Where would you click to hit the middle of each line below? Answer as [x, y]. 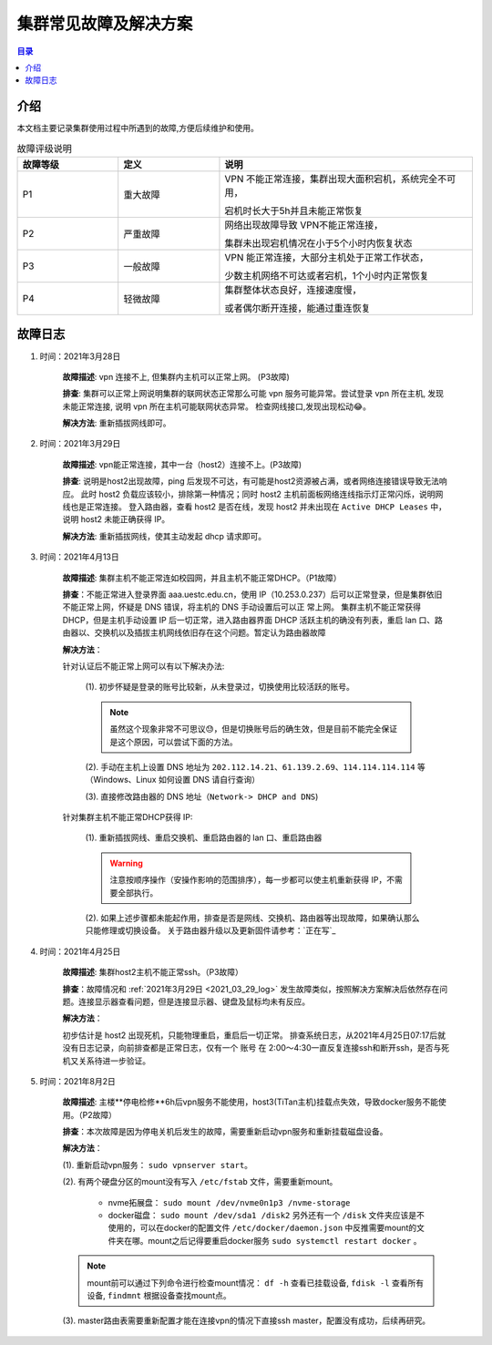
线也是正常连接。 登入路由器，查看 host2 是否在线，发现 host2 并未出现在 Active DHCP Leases [245, 507]
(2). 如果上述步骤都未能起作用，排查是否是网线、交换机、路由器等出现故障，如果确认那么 [252, 918]
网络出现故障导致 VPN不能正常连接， [304, 225]
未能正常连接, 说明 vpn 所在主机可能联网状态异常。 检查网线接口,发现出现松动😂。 [216, 406]
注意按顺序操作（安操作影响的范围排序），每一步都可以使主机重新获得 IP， [248, 880]
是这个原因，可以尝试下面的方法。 [174, 742]
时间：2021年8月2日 [77, 1081]
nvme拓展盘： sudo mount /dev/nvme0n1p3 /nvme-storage [229, 1202]
